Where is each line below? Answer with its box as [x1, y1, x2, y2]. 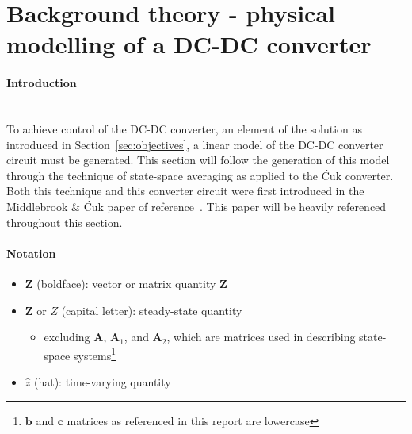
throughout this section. [6, 213, 123, 230]
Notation [6, 244, 56, 261]
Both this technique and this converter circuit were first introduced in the [6, 182, 364, 199]
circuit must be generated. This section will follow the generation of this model [6, 152, 390, 168]
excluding [44, 328, 90, 345]
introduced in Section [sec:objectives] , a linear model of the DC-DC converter [6, 136, 383, 152]
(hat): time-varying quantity [33, 373, 171, 390]
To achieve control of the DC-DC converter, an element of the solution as [6, 120, 362, 136]
